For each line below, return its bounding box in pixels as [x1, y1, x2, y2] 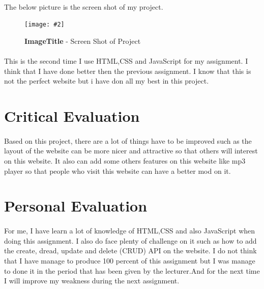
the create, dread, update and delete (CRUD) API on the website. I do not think [4, 245, 257, 256]
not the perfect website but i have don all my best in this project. [4, 75, 209, 86]
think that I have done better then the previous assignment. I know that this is [4, 65, 251, 76]
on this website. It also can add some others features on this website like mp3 [4, 155, 246, 166]
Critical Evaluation [4, 106, 140, 126]
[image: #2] [24, 21, 65, 29]
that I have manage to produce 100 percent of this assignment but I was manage [4, 255, 255, 266]
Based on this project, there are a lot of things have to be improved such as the [4, 135, 252, 146]
